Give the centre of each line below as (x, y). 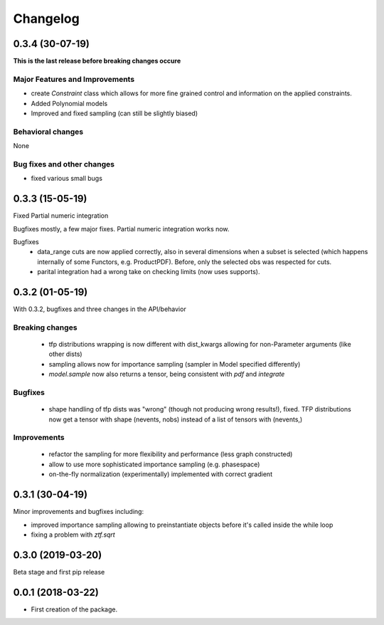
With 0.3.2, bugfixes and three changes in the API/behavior (100, 309)
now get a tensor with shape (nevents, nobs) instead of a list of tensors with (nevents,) (176, 419)
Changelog (46, 19)
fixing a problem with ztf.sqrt (73, 535)
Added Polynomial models (69, 103)
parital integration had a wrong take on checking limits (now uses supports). (149, 272)
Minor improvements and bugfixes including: (79, 512)
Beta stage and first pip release (59, 572)
